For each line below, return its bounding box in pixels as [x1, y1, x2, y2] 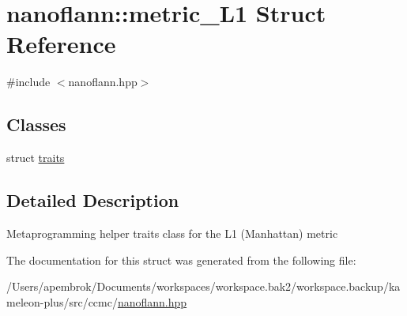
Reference [6, 28, 116, 60]
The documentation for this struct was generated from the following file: [6, 251, 356, 268]
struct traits [6, 149, 65, 166]
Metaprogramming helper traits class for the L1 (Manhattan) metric [6, 224, 338, 241]
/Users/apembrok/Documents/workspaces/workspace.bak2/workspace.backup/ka [6, 278, 401, 295]
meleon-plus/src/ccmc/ [6, 293, 118, 310]
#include [6, 73, 51, 90]
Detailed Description [6, 188, 179, 213]
